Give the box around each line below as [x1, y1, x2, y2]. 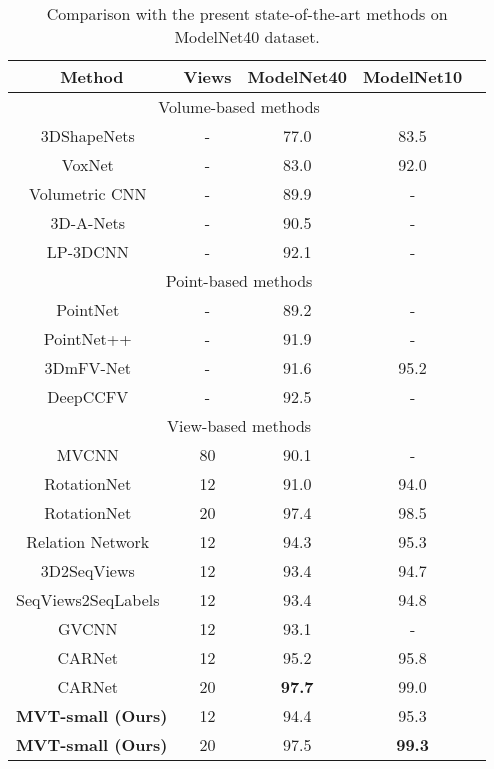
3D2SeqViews [40, 559, 135, 582]
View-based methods [167, 414, 312, 437]
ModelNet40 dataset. [174, 25, 320, 48]
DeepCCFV [47, 385, 129, 408]
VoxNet [61, 153, 114, 176]
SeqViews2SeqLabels [16, 588, 160, 611]
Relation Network [26, 530, 150, 553]
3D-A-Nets [50, 211, 126, 234]
